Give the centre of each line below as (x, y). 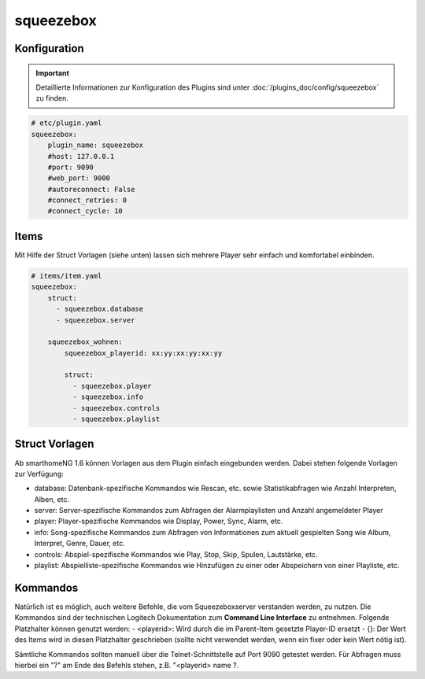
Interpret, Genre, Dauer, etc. (79, 544)
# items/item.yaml (67, 276)
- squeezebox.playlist (116, 419)
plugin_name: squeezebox (96, 145)
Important (53, 73)
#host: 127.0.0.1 (81, 156)
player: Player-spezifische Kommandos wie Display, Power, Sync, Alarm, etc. (159, 521)
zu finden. (52, 98)
